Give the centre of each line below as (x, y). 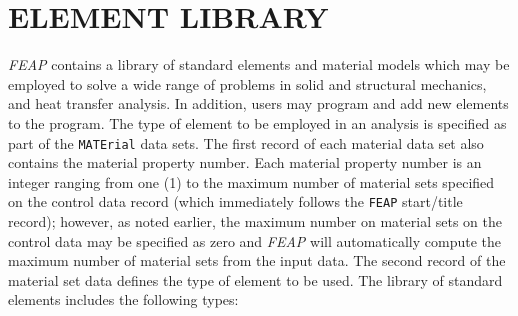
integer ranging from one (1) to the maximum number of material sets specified (251, 181)
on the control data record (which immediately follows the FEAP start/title (235, 201)
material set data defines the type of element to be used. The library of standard (255, 279)
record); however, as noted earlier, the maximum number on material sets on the (255, 221)
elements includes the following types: (123, 299)
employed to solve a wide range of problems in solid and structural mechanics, (247, 83)
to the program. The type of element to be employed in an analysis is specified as (257, 122)
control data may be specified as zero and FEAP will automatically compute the (254, 240)
